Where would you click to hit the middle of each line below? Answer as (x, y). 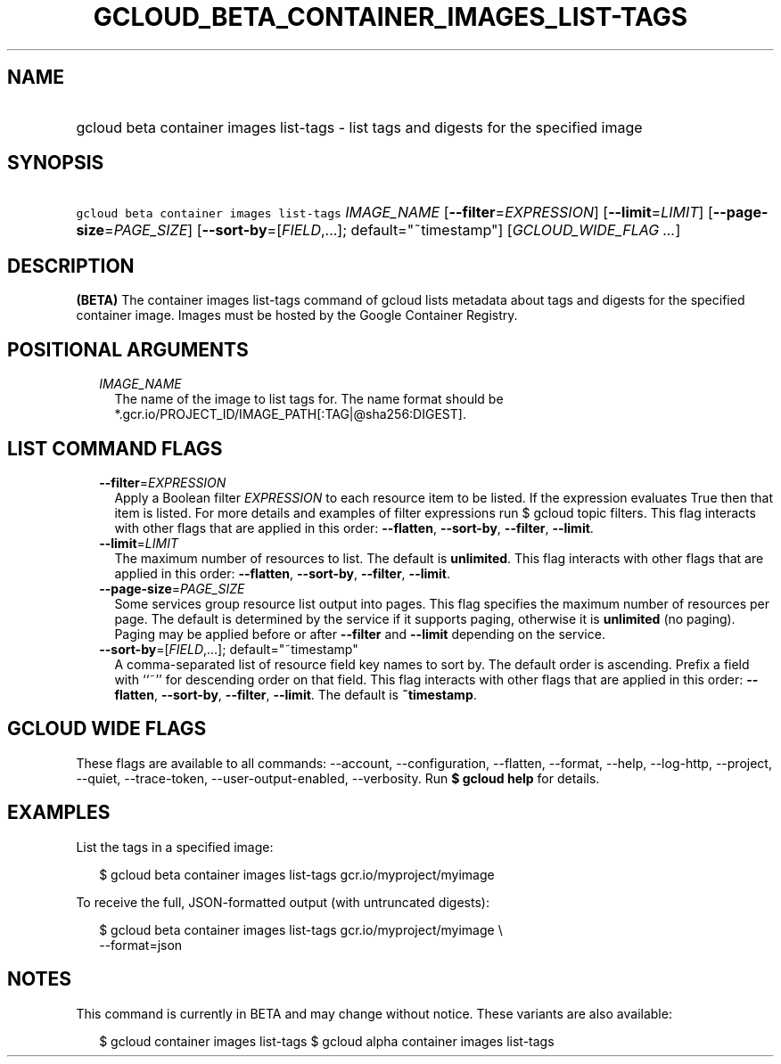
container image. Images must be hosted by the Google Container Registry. (297, 315)
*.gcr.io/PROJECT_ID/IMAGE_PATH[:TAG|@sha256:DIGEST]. (290, 414)
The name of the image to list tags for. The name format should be (309, 399)
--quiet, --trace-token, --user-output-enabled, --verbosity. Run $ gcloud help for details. (338, 778)
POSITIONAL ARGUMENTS (128, 349)
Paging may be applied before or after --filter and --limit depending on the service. (360, 634)
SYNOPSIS (56, 163)
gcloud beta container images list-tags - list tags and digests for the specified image (359, 127)
